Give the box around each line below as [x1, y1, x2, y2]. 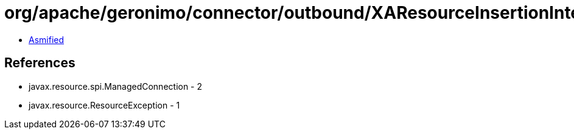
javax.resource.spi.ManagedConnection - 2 [29, 81, 203, 92]
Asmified [29, 34, 65, 45]
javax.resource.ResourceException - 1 [29, 99, 180, 110]
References [4, 55, 75, 71]
